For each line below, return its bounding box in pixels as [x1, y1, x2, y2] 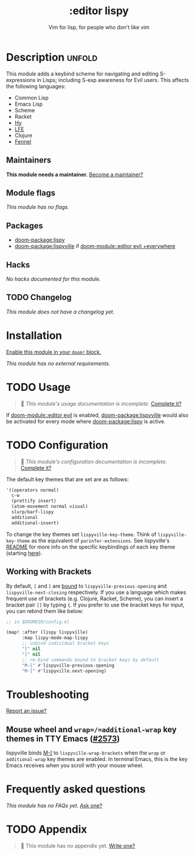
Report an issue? [6, 707, 47, 714]
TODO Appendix [6, 823, 87, 836]
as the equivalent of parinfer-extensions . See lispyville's [31, 537, 170, 544]
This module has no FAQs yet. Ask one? [6, 802, 103, 810]
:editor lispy [69, 4, 129, 18]
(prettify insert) [11, 498, 57, 504]
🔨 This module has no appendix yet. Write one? [20, 843, 135, 849]
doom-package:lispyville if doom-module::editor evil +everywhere [14, 243, 176, 250]
